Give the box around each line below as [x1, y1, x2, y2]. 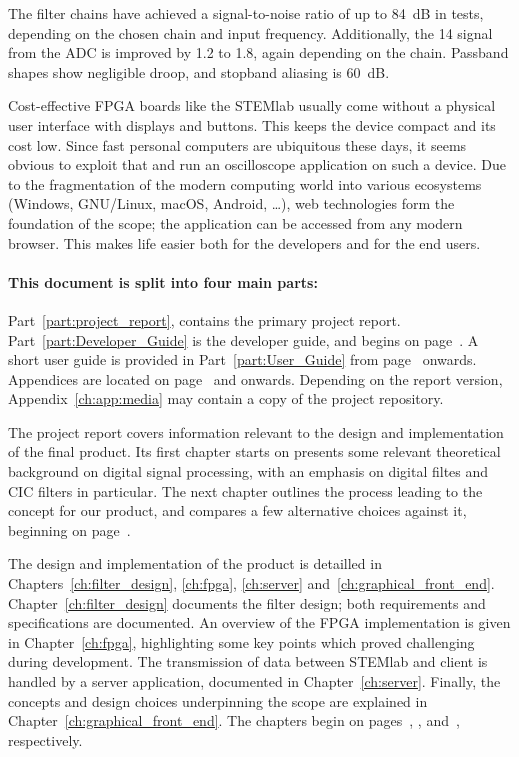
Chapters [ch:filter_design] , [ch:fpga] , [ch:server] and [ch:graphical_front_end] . [8, 573, 495, 594]
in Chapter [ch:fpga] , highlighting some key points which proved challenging [8, 631, 475, 652]
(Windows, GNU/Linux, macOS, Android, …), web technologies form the [8, 193, 455, 214]
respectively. [8, 729, 83, 750]
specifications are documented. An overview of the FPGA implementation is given [8, 612, 511, 633]
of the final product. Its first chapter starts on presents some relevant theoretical [8, 441, 501, 462]
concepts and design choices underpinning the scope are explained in [8, 690, 428, 711]
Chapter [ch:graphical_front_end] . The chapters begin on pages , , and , [8, 710, 460, 731]
